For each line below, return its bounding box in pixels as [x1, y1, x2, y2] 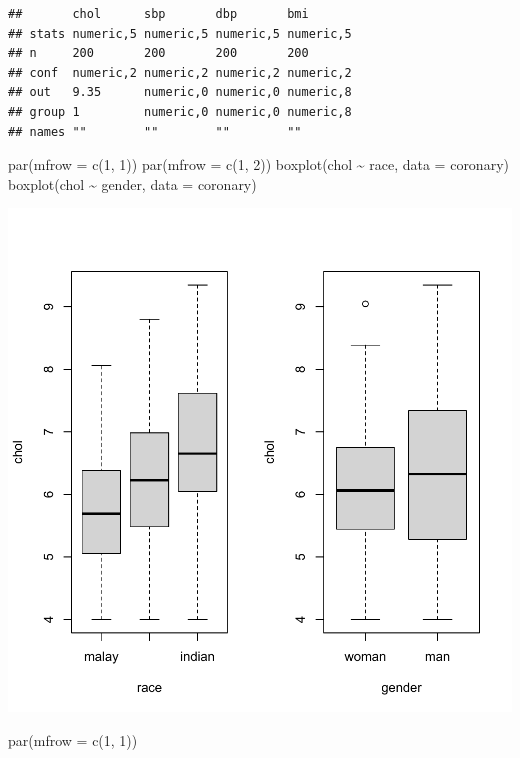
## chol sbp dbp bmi [8, 7, 309, 21]
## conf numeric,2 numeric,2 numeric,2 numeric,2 [8, 65, 352, 80]
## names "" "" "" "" [8, 124, 302, 139]
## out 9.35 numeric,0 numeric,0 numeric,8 [8, 85, 352, 100]
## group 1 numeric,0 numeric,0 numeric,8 [8, 104, 352, 119]
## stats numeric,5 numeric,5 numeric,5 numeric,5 [8, 26, 352, 41]
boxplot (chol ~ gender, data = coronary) [8, 173, 257, 194]
